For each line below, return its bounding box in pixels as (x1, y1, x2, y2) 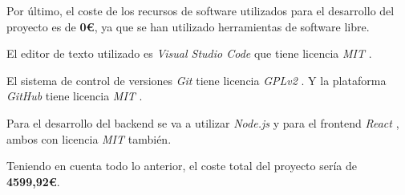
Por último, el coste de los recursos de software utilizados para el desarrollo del (6, 2, 395, 18)
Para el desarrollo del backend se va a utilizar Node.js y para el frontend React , (6, 114, 399, 131)
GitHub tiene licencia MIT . (6, 87, 143, 104)
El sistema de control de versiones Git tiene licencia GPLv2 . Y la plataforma (6, 71, 387, 88)
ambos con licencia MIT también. (6, 130, 172, 147)
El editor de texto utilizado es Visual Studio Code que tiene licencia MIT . (6, 45, 372, 62)
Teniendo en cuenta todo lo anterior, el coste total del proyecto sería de (6, 157, 357, 174)
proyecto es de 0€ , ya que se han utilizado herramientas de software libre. (6, 18, 370, 35)
